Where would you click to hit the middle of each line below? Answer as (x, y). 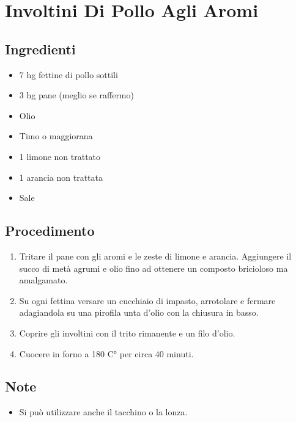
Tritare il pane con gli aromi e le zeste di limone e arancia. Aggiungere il (155, 256)
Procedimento (50, 231)
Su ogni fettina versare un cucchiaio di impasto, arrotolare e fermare (147, 300)
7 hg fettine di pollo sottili (68, 74)
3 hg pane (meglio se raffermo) (76, 95)
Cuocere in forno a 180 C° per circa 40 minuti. (106, 353)
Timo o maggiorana (56, 136)
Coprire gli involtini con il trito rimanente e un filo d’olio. (127, 333)
